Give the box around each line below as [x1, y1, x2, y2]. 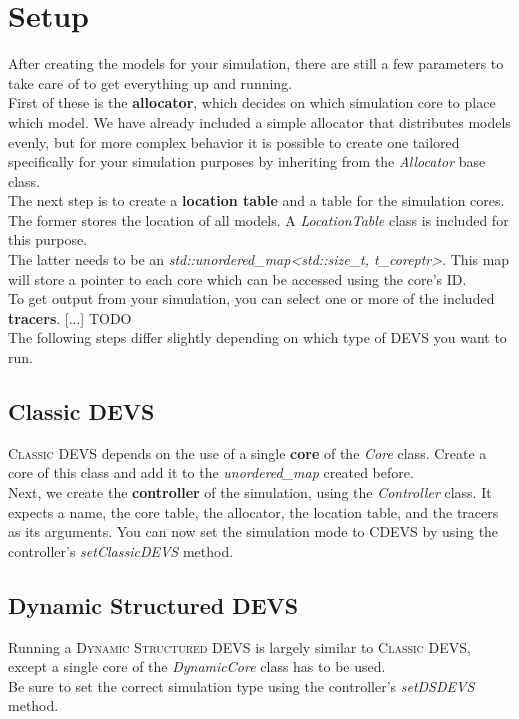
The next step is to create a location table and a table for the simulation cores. [8, 190, 505, 211]
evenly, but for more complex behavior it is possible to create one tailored [8, 131, 460, 152]
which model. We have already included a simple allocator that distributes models [8, 111, 511, 132]
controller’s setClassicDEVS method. [8, 540, 234, 561]
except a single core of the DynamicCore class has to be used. [8, 656, 386, 677]
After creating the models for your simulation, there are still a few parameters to [8, 53, 504, 74]
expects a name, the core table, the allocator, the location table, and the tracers [8, 501, 499, 522]
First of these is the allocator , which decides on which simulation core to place [8, 92, 496, 113]
